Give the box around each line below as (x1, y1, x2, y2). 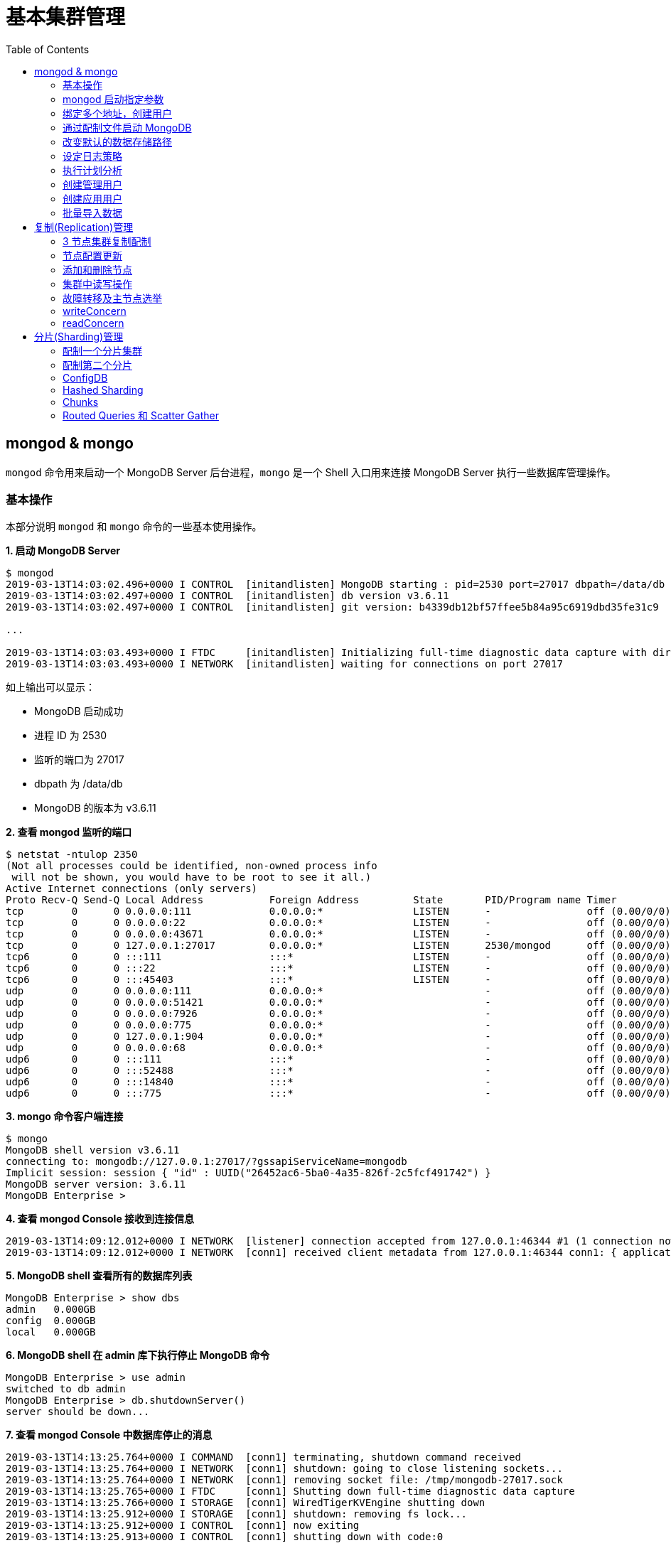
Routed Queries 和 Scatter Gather (63, 409, 219, 421)
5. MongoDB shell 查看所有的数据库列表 (6, 1269, 193, 1282)
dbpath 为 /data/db (34, 778, 123, 790)
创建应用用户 (63, 192, 122, 205)
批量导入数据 (63, 206, 122, 219)
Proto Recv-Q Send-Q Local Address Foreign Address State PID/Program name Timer (6, 894, 617, 906)
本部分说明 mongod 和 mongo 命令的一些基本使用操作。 (6, 520, 262, 533)
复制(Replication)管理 (34, 220, 134, 233)
